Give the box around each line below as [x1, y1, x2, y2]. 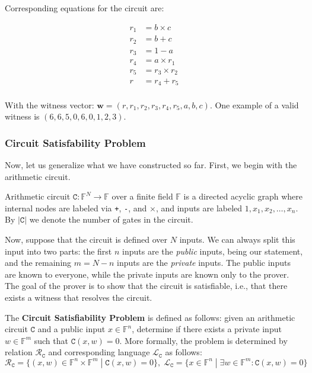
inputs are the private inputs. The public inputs [117, 256, 291, 269]
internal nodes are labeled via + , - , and [5, 201, 147, 214]
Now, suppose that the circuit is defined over [5, 233, 168, 245]
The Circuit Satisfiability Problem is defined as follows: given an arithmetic [5, 311, 295, 323]
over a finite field [112, 190, 173, 202]
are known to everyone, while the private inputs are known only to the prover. [5, 268, 289, 280]
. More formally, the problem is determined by [119, 334, 288, 346]
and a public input [37, 323, 106, 335]
